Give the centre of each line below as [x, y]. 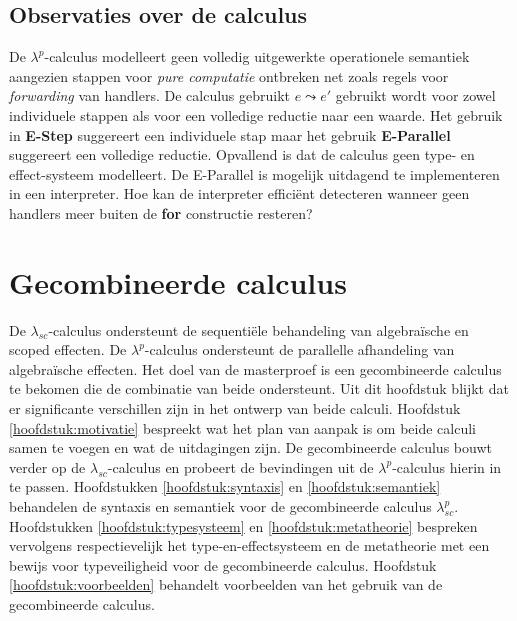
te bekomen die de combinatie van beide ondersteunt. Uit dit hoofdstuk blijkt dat [259, 388]
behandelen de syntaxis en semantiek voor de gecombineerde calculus [220, 506]
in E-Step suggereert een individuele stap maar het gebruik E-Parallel [230, 134]
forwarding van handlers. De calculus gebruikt [150, 95]
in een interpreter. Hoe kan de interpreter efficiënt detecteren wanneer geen [239, 193]
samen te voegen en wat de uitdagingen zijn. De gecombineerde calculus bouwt [250, 447]
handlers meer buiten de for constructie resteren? [161, 212]
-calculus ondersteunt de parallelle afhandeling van [299, 349]
